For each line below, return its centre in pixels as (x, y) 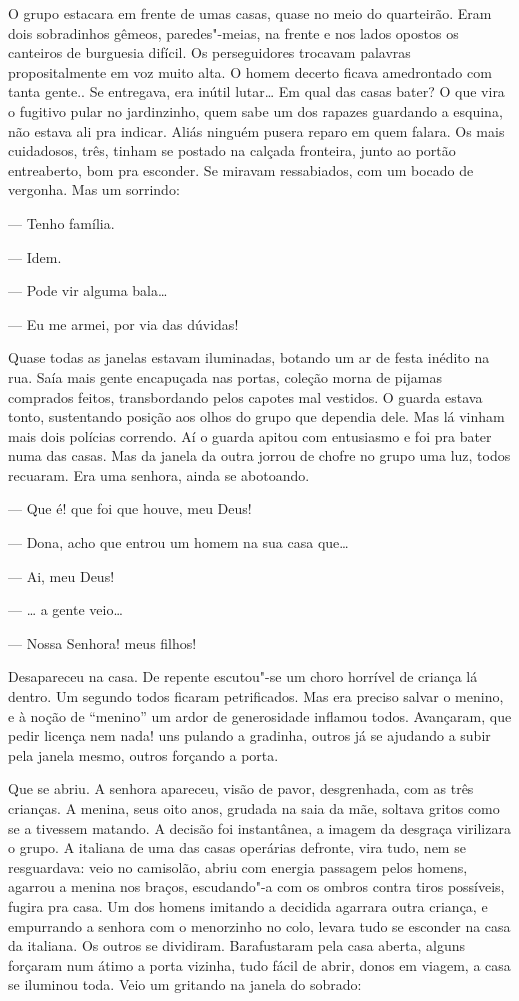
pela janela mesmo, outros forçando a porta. (143, 754)
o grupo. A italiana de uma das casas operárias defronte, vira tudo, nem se (237, 847)
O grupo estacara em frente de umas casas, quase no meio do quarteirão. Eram (250, 13)
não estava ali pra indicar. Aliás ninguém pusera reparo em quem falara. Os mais (256, 130)
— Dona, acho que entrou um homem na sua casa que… (178, 542)
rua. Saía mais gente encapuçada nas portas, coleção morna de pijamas (225, 376)
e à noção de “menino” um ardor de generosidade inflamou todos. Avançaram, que (260, 715)
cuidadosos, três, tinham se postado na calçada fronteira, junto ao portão (232, 150)
